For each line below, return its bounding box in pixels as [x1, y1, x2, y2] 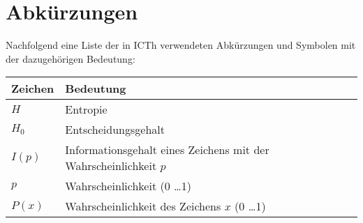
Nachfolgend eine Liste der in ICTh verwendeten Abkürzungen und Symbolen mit [6, 38, 356, 52]
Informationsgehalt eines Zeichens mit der [65, 141, 269, 158]
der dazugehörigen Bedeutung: [6, 51, 135, 66]
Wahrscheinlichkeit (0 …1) [65, 178, 191, 194]
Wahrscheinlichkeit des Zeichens [65, 198, 221, 215]
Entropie [65, 101, 108, 118]
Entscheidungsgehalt [65, 121, 165, 138]
